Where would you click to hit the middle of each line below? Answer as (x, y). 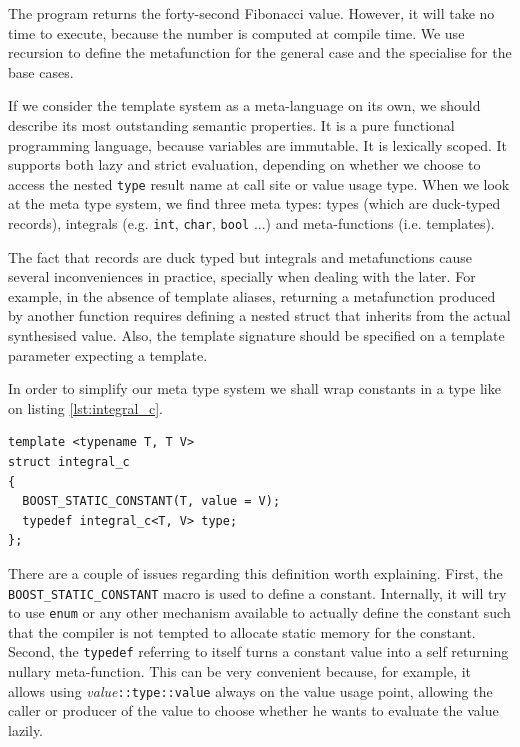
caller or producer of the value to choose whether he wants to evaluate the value (253, 710)
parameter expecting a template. (108, 354)
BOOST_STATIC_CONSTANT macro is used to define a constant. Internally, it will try (257, 592)
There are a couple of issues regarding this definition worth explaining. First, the (255, 572)
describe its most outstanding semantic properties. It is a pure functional (231, 124)
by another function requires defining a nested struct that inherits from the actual (259, 315)
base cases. (41, 71)
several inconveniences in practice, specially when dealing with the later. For (242, 276)
